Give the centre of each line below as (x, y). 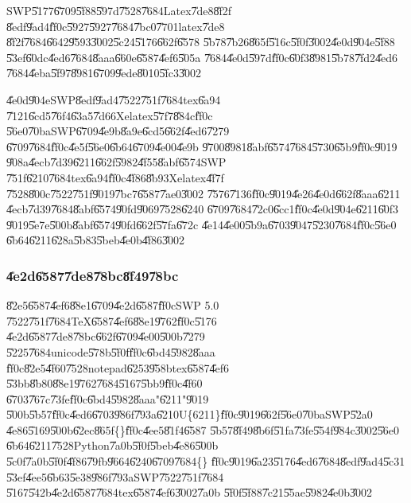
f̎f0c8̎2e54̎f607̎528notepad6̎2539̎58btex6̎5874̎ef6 (118, 367)
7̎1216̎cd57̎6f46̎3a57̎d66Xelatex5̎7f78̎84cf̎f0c (110, 115)
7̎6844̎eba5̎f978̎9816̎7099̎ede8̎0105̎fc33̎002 (104, 73)
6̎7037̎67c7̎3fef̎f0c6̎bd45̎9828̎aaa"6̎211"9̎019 (108, 398)
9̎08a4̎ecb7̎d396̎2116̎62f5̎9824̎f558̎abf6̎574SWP (116, 162)
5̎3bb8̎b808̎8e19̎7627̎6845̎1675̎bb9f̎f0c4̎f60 (105, 383)
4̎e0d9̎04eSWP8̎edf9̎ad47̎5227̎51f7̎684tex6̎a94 (114, 99)
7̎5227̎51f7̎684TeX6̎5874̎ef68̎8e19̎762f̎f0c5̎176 (112, 320)
